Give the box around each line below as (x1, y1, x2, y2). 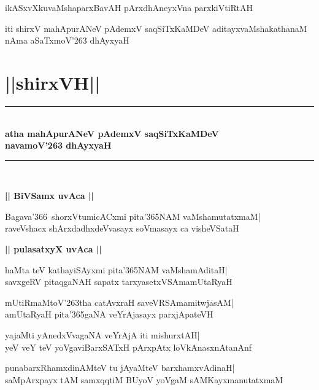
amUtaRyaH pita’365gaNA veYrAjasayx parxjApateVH (5, 308, 213, 321)
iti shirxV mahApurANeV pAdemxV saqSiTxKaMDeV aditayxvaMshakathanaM (5, 21, 307, 34)
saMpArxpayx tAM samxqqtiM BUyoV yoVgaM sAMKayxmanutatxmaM (5, 373, 283, 386)
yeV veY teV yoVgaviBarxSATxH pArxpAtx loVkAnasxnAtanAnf (5, 340, 252, 353)
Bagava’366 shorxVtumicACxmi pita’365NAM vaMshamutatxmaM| (5, 209, 261, 222)
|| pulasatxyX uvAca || (5, 243, 102, 255)
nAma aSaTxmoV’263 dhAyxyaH (5, 34, 129, 47)
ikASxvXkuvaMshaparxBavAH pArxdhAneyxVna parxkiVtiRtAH (5, 1, 253, 14)
